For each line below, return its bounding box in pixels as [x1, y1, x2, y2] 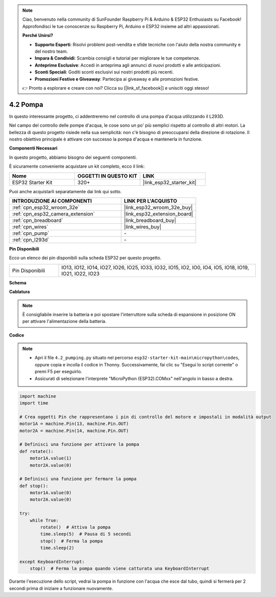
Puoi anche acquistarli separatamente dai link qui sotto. [9, 188, 122, 194]
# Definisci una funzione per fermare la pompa [19, 476, 137, 482]
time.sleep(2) [40, 545, 74, 551]
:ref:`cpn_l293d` [12, 236, 49, 243]
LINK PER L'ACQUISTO [124, 197, 177, 204]
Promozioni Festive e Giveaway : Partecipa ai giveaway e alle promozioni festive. [34, 76, 200, 82]
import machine [19, 393, 56, 399]
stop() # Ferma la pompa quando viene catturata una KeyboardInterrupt [30, 566, 209, 571]
